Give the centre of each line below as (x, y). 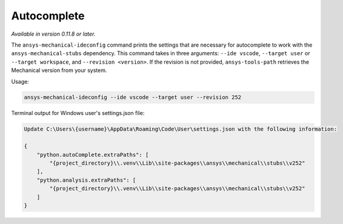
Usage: (20, 81)
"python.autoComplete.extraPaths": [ (93, 155)
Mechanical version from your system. (59, 70)
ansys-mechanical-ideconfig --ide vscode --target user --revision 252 (133, 97)
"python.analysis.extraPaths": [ (86, 180)
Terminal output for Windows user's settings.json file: (78, 113)
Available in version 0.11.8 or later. (53, 34)
